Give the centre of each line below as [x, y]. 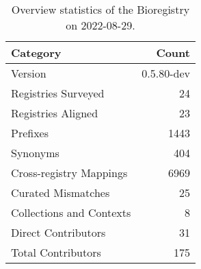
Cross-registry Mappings [69, 173]
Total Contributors [56, 252]
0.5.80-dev [166, 73]
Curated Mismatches [61, 192]
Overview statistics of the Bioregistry [100, 9]
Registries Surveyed [58, 93]
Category [36, 52]
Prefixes [30, 133]
